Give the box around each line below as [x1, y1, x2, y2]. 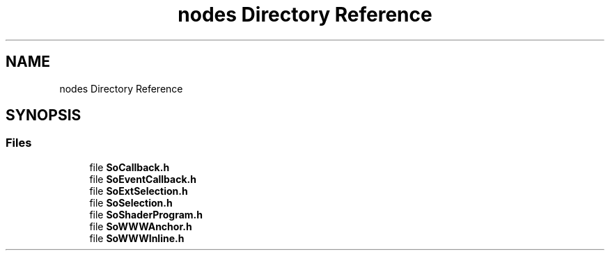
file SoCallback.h [89, 161, 170, 173]
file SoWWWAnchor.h [89, 220, 192, 232]
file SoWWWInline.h [89, 232, 185, 244]
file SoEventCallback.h [89, 173, 196, 185]
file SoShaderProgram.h [89, 208, 203, 221]
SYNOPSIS [6, 106, 81, 125]
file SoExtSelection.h [89, 184, 188, 197]
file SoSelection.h [89, 196, 173, 209]
